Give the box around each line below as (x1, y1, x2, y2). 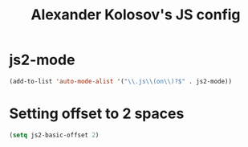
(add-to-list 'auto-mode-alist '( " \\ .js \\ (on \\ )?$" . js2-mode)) (9, 77, 232, 85)
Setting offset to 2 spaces (9, 104, 185, 122)
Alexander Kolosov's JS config (30, 6, 241, 24)
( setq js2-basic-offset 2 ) (9, 131, 100, 139)
